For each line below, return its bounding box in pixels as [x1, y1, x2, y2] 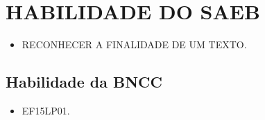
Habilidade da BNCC [6, 71, 163, 92]
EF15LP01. [22, 103, 70, 117]
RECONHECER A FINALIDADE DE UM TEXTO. [22, 37, 247, 52]
